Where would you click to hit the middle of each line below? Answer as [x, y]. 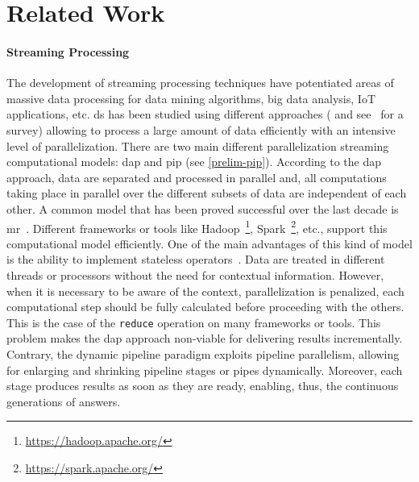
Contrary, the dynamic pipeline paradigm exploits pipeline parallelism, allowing [203, 353]
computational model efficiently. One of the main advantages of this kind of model [209, 243]
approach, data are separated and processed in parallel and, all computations [197, 177]
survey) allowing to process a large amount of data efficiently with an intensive [201, 129]
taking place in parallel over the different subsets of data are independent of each [207, 193]
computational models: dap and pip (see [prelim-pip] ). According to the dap [194, 162]
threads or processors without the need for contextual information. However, [195, 274]
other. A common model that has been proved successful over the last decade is [203, 208]
